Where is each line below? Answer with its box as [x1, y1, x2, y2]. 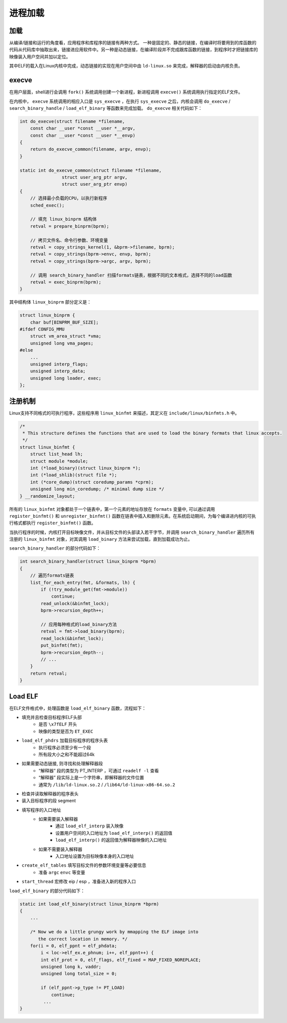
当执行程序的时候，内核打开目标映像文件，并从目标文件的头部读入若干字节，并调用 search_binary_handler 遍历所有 [9, 529, 255, 535]
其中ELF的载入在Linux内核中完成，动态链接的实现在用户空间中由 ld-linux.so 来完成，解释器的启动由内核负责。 [9, 63, 243, 69]
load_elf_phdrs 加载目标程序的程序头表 [21, 737, 108, 743]
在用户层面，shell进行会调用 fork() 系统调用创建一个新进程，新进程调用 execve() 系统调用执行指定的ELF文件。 [9, 89, 243, 95]
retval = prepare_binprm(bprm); [30, 223, 110, 229]
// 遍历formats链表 [30, 573, 74, 579]
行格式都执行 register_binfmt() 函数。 [9, 520, 96, 526]
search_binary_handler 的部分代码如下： [9, 545, 101, 551]
